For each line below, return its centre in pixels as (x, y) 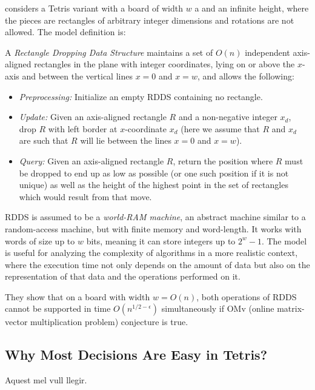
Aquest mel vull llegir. (46, 380)
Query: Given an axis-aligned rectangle (91, 160)
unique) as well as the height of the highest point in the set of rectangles (154, 185)
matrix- (291, 308)
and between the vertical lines (77, 76)
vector (16, 322)
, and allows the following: (246, 76)
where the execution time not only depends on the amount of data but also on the (157, 264)
